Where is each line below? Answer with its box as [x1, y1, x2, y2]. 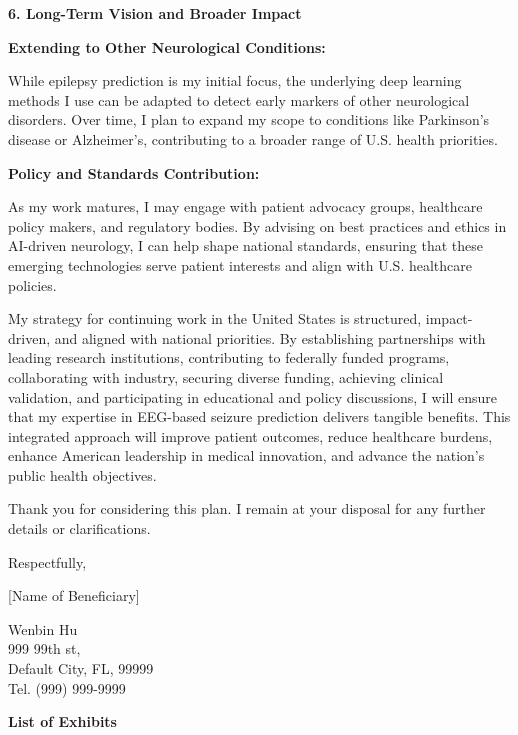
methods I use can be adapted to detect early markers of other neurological [8, 89, 470, 110]
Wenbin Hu [8, 618, 78, 639]
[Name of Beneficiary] [8, 585, 140, 606]
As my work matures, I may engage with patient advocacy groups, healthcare [8, 196, 483, 217]
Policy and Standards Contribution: [8, 162, 260, 183]
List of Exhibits [8, 711, 117, 732]
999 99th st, [8, 638, 81, 659]
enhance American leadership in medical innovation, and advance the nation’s [8, 445, 485, 466]
